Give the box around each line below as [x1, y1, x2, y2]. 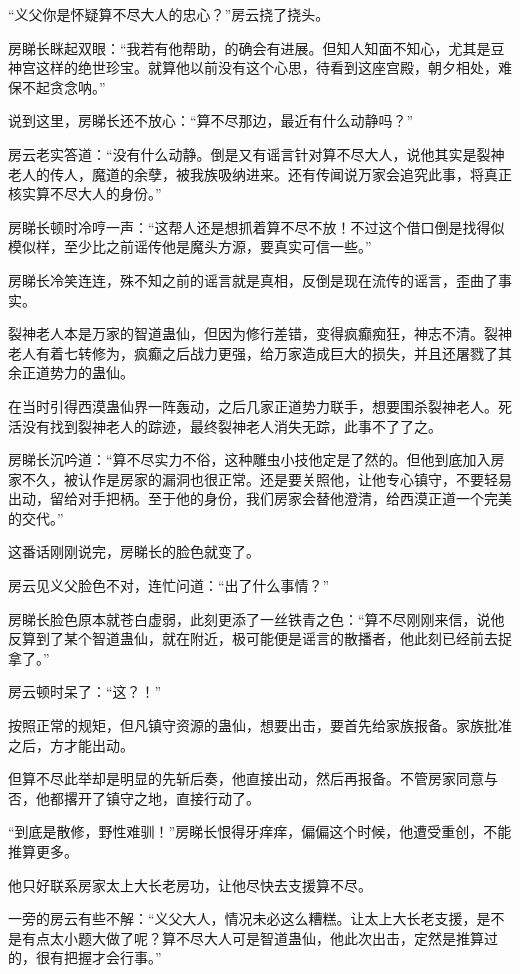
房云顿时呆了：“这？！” [8, 681, 162, 702]
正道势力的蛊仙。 [21, 362, 134, 383]
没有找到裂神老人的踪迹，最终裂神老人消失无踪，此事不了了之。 [21, 415, 442, 436]
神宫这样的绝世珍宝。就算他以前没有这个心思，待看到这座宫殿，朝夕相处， [8, 57, 498, 78]
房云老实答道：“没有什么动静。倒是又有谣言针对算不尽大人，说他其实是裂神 [8, 143, 505, 164]
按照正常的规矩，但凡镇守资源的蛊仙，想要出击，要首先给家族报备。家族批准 [8, 715, 512, 736]
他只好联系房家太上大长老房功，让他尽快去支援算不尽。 [8, 874, 372, 895]
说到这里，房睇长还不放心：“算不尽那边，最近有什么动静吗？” [8, 110, 414, 131]
